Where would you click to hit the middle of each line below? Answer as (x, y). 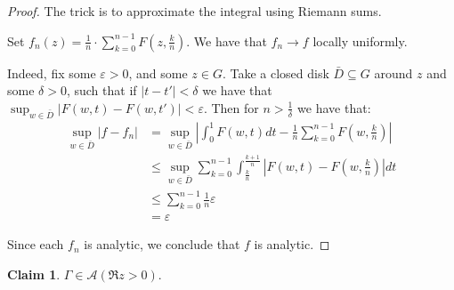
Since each (36, 244)
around (393, 72)
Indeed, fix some (52, 72)
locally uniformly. (360, 40)
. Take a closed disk (276, 72)
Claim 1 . (34, 274)
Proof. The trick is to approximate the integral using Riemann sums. (195, 11)
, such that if (101, 90)
